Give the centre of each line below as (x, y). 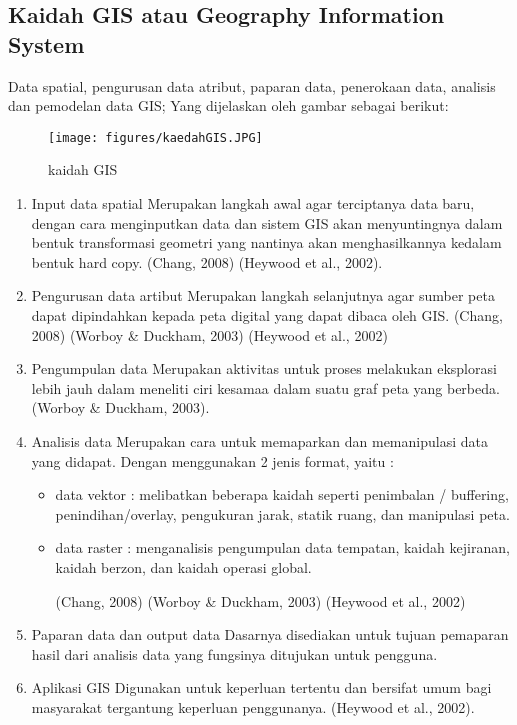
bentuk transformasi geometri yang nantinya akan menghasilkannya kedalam (266, 242)
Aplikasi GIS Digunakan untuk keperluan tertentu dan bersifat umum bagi (261, 687)
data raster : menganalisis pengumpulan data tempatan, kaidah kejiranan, (282, 547)
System (46, 43)
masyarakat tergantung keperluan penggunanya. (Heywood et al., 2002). (253, 706)
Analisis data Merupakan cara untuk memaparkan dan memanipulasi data (259, 440)
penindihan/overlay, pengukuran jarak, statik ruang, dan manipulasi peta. (282, 513)
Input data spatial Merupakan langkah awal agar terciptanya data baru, (253, 203)
